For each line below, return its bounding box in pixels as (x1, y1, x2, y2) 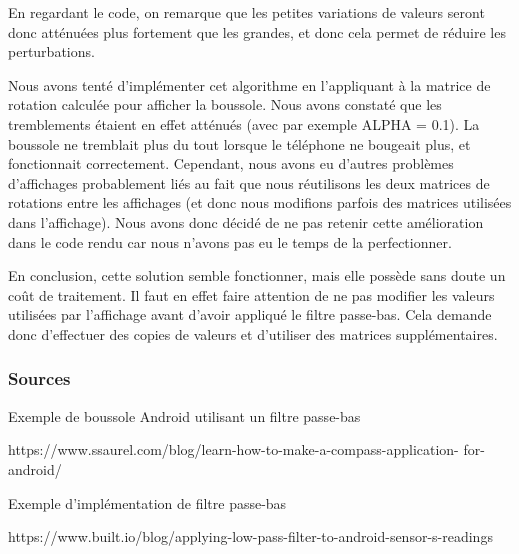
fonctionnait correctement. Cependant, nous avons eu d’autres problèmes (8, 153, 454, 174)
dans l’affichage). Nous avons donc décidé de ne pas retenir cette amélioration (8, 211, 484, 232)
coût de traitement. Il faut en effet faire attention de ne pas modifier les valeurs (8, 284, 495, 305)
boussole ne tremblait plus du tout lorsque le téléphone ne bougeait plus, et (8, 133, 471, 154)
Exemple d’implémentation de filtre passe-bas (8, 492, 287, 513)
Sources (8, 366, 71, 391)
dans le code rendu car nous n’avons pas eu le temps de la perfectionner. (8, 231, 452, 252)
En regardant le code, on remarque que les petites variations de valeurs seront (8, 2, 485, 22)
